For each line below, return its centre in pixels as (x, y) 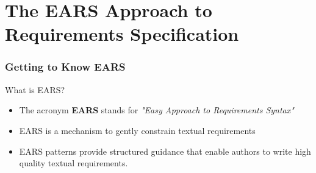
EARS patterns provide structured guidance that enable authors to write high (165, 151)
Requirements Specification (122, 34)
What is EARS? (35, 89)
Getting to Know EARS (65, 67)
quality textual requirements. (74, 163)
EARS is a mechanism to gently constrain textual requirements (137, 130)
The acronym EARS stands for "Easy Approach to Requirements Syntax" (156, 110)
